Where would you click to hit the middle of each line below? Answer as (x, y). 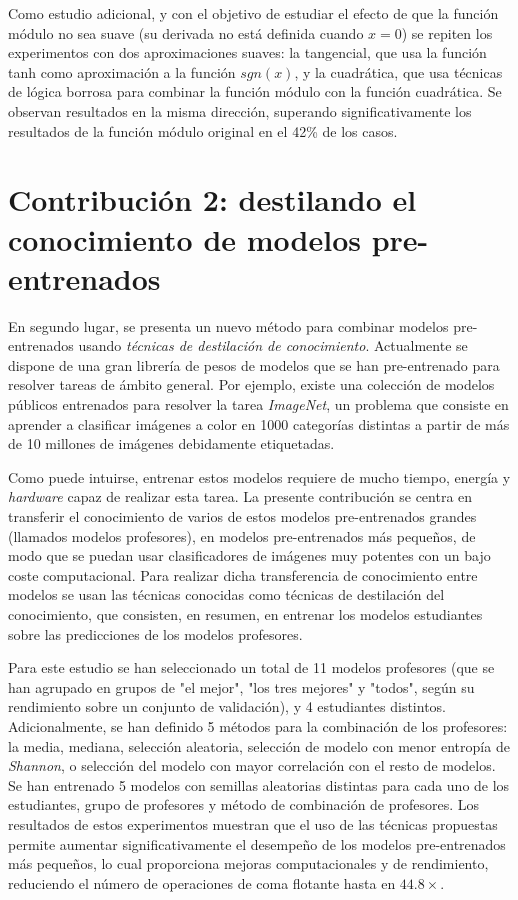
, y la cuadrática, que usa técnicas (398, 71)
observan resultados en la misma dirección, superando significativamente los (240, 110)
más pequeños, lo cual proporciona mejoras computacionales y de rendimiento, (248, 863)
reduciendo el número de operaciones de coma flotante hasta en (202, 882)
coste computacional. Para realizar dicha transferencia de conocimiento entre (243, 574)
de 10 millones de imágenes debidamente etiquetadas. (171, 443)
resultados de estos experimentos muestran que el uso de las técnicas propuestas (253, 823)
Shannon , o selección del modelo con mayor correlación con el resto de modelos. (252, 765)
